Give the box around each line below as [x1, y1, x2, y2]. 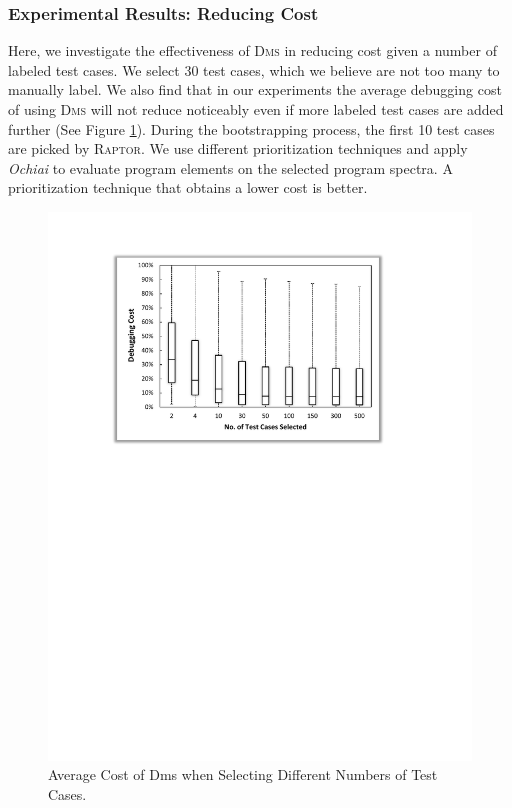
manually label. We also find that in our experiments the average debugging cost [8, 79, 502, 100]
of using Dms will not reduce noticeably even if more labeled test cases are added [8, 99, 504, 119]
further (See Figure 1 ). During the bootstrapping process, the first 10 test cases [8, 118, 495, 139]
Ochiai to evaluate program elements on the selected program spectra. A [8, 157, 453, 178]
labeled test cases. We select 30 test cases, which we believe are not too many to [8, 59, 500, 80]
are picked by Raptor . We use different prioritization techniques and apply [8, 138, 468, 159]
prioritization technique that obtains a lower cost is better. [8, 177, 368, 198]
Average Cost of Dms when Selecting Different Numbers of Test [48, 764, 438, 785]
